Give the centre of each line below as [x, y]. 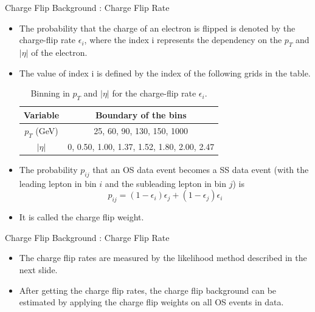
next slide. [38, 269]
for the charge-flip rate [154, 93]
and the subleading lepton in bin [166, 183]
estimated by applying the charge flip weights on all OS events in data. [151, 302]
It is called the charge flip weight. [81, 217]
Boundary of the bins [141, 114]
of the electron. [59, 52]
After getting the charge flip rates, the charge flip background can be [148, 290]
